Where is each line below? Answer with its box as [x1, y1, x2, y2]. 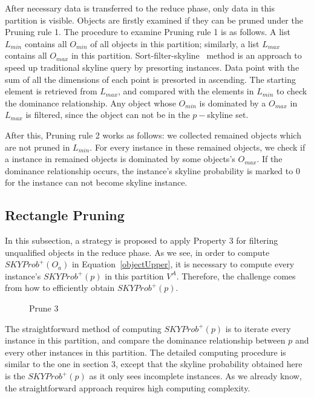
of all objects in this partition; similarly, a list [90, 37, 260, 50]
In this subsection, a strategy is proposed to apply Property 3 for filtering [5, 234, 278, 247]
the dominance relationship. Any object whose [5, 96, 176, 109]
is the [5, 370, 25, 382]
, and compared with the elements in [118, 85, 254, 97]
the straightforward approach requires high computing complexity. [5, 381, 250, 394]
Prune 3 [29, 302, 59, 315]
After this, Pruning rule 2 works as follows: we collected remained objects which [5, 128, 301, 141]
